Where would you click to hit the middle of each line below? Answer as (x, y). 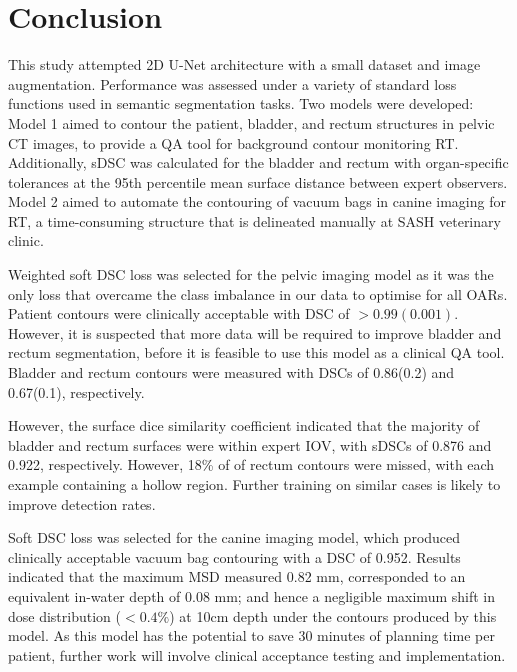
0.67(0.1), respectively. (76, 391)
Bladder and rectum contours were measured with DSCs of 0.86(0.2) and (231, 372)
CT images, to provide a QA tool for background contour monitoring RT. (233, 142)
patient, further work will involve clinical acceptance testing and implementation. (257, 654)
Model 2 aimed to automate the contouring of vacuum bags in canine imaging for (257, 201)
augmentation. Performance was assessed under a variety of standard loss (232, 83)
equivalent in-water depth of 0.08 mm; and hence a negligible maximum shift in (252, 595)
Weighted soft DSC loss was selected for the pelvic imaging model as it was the (251, 274)
